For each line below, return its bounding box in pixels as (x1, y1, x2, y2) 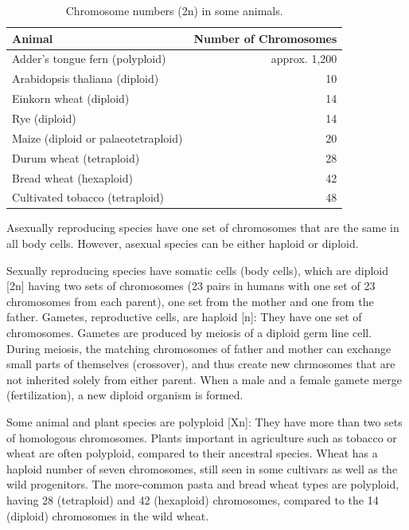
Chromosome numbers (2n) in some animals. (65, 2, 283, 18)
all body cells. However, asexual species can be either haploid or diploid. (6, 235, 359, 252)
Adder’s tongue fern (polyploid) (12, 50, 166, 67)
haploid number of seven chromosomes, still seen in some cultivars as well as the (6, 460, 398, 477)
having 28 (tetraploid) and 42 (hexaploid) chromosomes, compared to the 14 (6, 491, 379, 508)
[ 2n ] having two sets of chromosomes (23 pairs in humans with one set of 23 (6, 277, 376, 294)
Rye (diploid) (12, 109, 76, 126)
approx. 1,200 (271, 50, 337, 67)
